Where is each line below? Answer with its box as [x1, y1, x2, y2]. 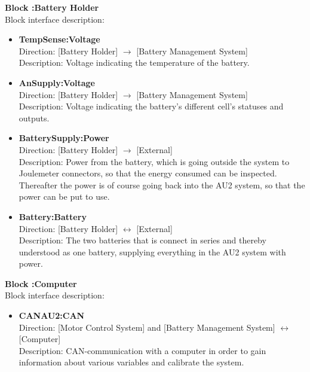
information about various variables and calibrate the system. [19, 356, 244, 368]
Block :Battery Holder [5, 1, 99, 13]
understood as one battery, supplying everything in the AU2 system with [19, 245, 286, 258]
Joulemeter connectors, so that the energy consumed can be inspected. [19, 167, 277, 179]
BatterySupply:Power [19, 132, 109, 144]
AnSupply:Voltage [19, 76, 95, 89]
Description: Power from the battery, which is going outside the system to [19, 155, 290, 167]
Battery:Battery [19, 210, 87, 222]
